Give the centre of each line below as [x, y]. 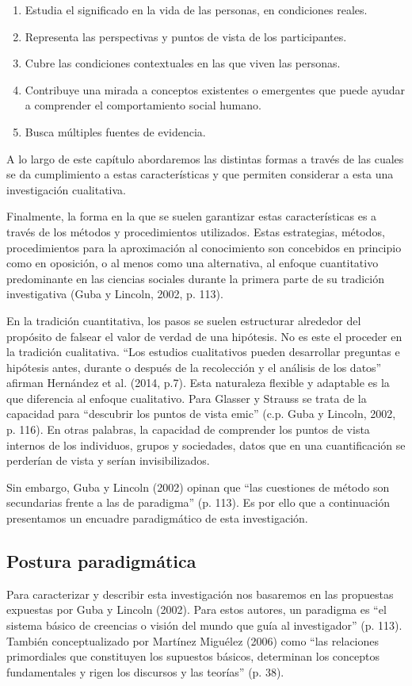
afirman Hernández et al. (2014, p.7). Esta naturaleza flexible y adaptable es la [198, 383]
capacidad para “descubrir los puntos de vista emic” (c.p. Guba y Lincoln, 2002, [201, 414]
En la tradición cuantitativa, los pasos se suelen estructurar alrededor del [184, 320]
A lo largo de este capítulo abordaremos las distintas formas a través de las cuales [205, 158]
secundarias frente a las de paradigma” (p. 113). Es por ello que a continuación [198, 502]
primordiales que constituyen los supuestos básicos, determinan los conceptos [193, 656]
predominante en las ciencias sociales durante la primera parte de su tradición [195, 278]
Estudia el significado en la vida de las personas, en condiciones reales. [196, 10]
